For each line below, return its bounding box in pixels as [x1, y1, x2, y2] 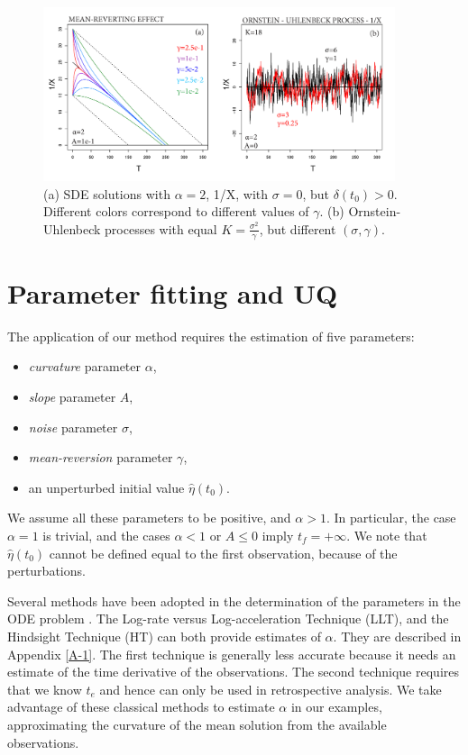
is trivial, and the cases [42, 526, 170, 545]
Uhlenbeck [43, 219, 101, 238]
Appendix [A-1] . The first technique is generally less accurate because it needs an [7, 644, 456, 663]
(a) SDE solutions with [43, 184, 170, 203]
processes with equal [105, 219, 217, 238]
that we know [7, 679, 82, 698]
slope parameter [28, 387, 116, 406]
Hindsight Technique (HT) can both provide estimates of [7, 626, 321, 645]
